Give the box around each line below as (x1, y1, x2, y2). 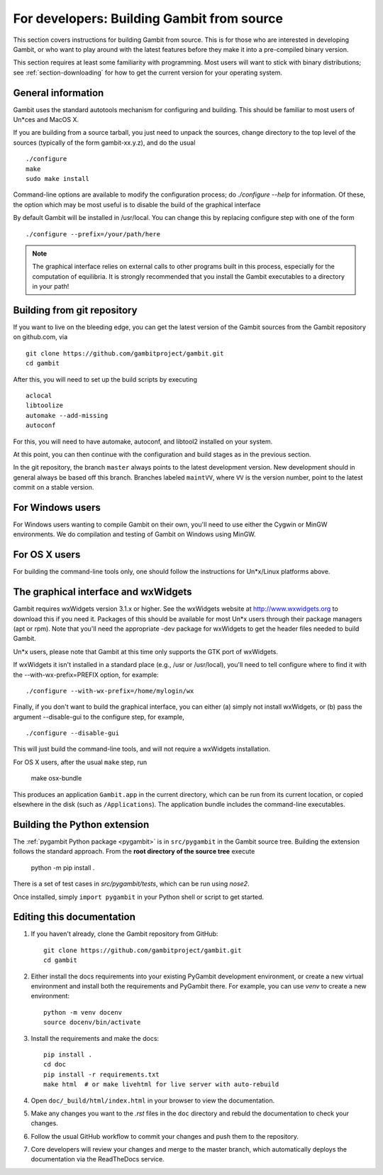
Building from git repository (13, 304, 138, 316)
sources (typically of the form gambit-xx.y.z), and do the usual (13, 138, 196, 147)
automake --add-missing (26, 412, 109, 419)
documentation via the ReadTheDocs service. (30, 1155, 165, 1164)
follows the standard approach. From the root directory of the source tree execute (13, 847, 255, 856)
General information (13, 87, 104, 99)
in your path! (32, 282, 70, 291)
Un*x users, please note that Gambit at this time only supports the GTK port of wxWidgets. (13, 647, 278, 656)
